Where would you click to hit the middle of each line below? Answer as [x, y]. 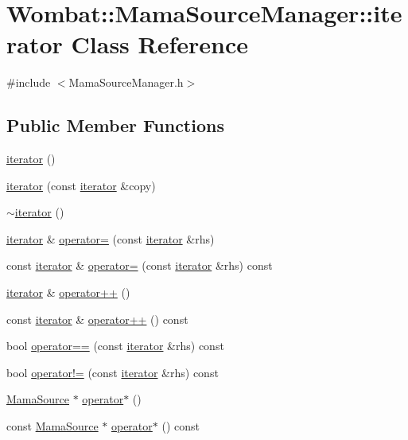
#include [29, 82]
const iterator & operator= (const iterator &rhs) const [140, 265]
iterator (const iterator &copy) [81, 185]
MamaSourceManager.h [126, 82]
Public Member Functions [115, 125]
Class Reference [160, 44]
